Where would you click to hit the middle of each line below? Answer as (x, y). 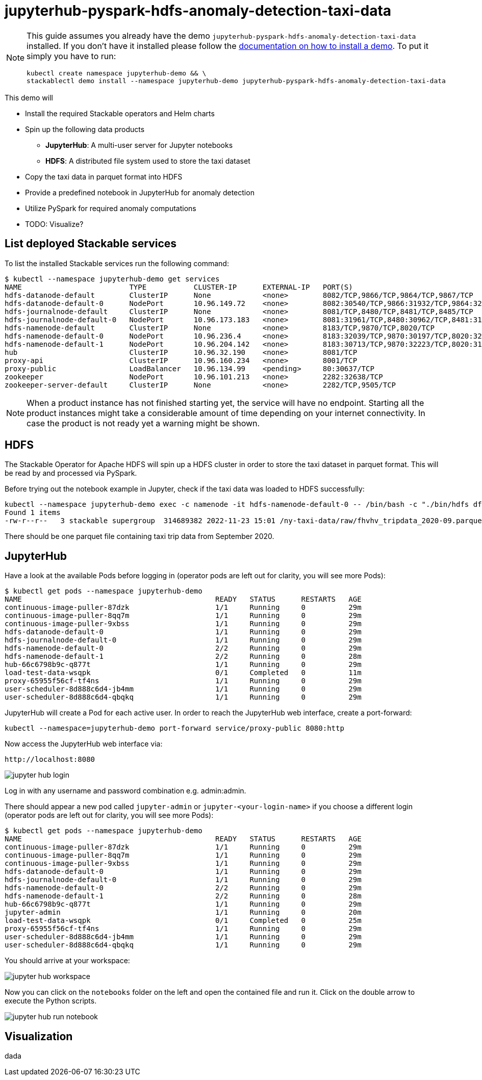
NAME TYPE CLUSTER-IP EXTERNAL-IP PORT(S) (179, 287)
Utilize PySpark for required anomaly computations (111, 208)
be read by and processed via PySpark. (71, 473)
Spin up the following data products (85, 129)
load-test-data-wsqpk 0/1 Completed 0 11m (183, 673)
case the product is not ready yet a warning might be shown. (143, 423)
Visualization (39, 1036)
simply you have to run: (71, 56)
